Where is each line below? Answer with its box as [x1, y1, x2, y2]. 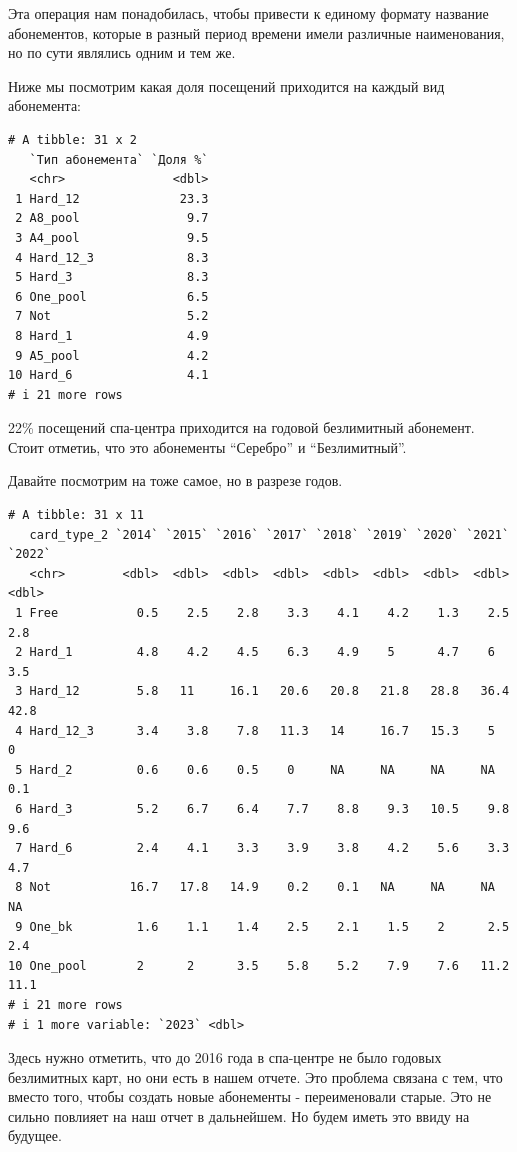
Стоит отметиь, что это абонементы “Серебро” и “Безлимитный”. [8, 436, 407, 457]
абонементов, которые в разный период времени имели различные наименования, [8, 22, 505, 43]
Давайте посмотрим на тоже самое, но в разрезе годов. [8, 470, 343, 491]
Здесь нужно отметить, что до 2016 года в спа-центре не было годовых [8, 1047, 442, 1068]
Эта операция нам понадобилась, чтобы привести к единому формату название [8, 3, 489, 23]
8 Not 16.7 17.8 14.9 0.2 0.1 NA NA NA [15, 880, 495, 895]
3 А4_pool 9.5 [15, 230, 209, 245]
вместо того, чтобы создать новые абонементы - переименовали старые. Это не [8, 1086, 492, 1107]
